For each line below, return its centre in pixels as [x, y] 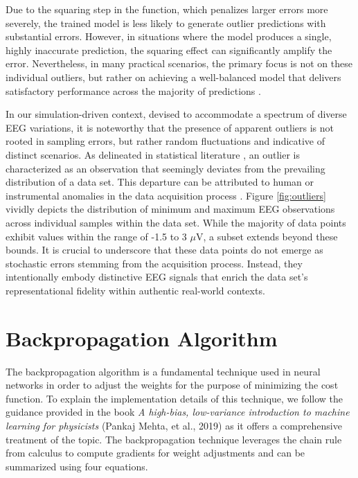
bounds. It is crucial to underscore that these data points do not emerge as [164, 250]
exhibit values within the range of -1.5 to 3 [96, 236]
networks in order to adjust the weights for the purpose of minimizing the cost [172, 385]
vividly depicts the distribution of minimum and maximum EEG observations [170, 209]
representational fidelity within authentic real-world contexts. [135, 290]
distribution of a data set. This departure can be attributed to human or [160, 182]
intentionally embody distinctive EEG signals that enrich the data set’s [157, 277]
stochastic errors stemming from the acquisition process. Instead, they [154, 263]
